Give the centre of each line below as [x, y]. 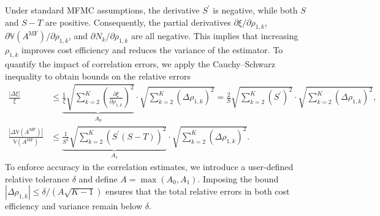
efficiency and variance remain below [74, 206]
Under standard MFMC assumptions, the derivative [102, 10]
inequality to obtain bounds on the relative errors [98, 76]
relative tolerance [37, 178]
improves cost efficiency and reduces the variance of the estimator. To [152, 50]
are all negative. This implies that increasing [215, 36]
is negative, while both [255, 10]
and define [98, 178]
